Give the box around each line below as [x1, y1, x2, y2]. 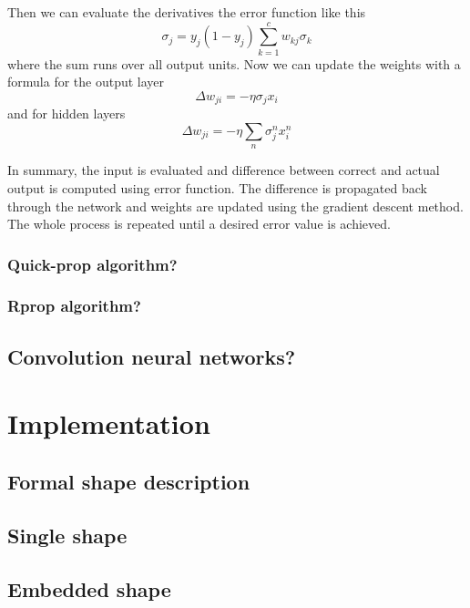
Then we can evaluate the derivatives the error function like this [7, 3, 366, 21]
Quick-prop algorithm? [7, 252, 178, 275]
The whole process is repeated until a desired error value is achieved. [7, 214, 391, 233]
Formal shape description [7, 467, 250, 495]
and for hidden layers [7, 104, 126, 123]
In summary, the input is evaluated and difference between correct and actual [7, 160, 440, 180]
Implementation [7, 405, 210, 442]
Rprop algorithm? [7, 294, 141, 317]
